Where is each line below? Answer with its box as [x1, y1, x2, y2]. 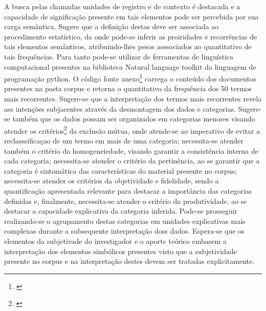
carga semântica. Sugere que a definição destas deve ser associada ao [4, 21, 219, 32]
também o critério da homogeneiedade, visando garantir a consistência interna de [4, 145, 259, 156]
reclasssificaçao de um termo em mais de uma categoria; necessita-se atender [4, 135, 244, 146]
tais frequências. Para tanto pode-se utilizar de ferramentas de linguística [4, 51, 233, 61]
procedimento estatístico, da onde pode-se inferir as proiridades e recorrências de [4, 31, 257, 42]
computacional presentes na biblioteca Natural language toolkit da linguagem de [4, 61, 256, 72]
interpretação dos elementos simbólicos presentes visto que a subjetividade [4, 245, 237, 256]
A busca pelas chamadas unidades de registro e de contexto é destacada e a [4, 1, 240, 11]
